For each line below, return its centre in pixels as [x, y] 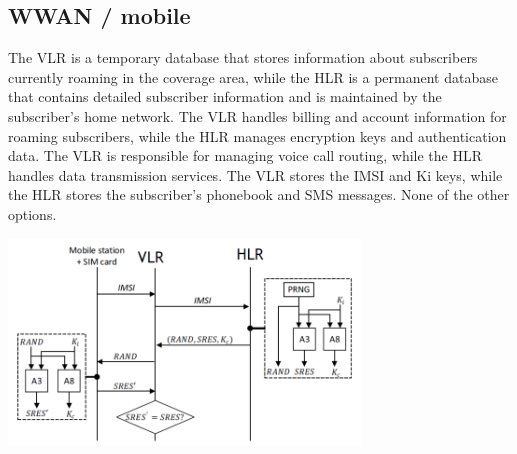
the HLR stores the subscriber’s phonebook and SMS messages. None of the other [259, 194]
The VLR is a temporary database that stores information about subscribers [243, 57]
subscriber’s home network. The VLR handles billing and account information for [257, 115]
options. [32, 213]
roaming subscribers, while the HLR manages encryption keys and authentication [257, 135]
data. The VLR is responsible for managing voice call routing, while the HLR [245, 155]
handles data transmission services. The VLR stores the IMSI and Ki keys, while [255, 174]
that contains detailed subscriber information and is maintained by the [225, 96]
